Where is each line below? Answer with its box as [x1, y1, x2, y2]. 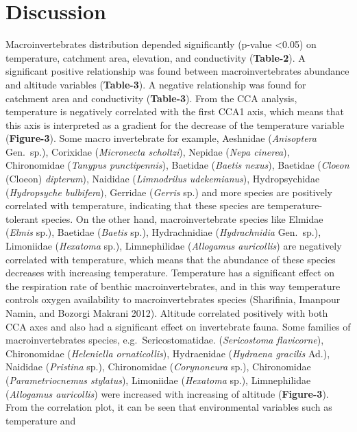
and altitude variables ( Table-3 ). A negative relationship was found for [5, 77, 306, 91]
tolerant [5, 211, 38, 226]
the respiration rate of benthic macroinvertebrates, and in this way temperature [5, 278, 341, 293]
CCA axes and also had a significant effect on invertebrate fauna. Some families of [5, 319, 351, 333]
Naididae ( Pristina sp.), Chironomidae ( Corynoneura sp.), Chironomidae [5, 359, 311, 374]
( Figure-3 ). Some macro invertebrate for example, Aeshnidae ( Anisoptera [5, 131, 317, 145]
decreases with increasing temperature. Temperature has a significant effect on [5, 265, 335, 280]
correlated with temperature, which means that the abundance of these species [5, 252, 336, 266]
